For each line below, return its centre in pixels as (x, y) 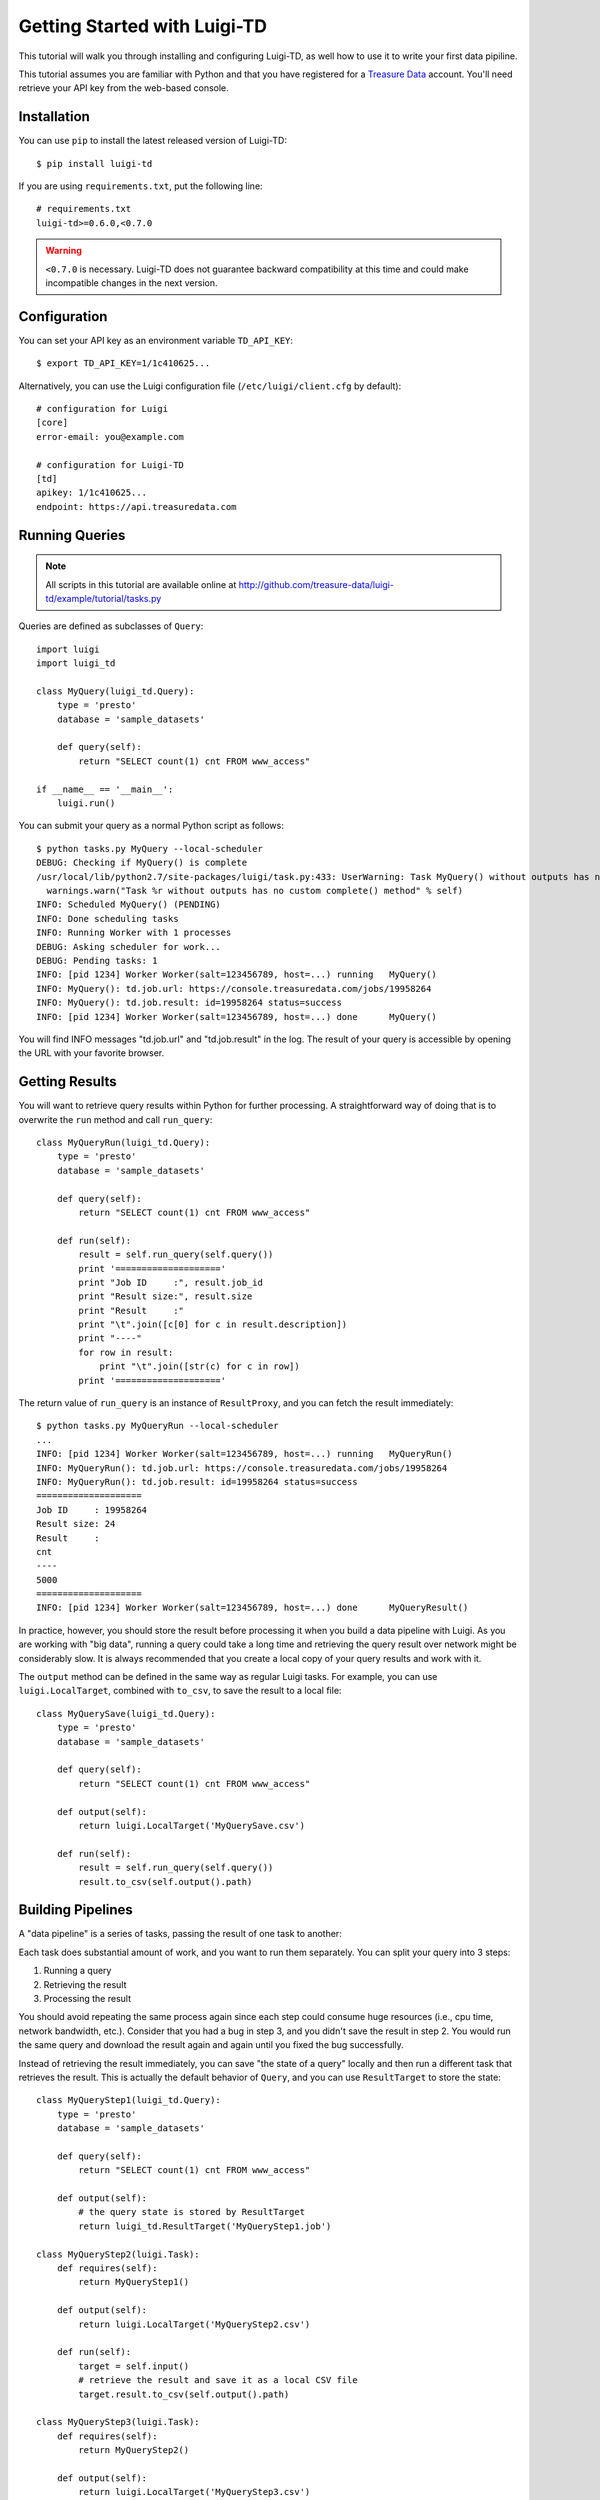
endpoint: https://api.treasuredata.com (136, 506)
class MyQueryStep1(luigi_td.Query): (129, 2100)
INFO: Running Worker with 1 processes (134, 933)
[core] (52, 423)
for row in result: (126, 1352)
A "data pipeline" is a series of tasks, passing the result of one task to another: (180, 1934)
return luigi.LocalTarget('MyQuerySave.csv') (191, 1825)
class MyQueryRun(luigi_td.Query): (123, 1142)
